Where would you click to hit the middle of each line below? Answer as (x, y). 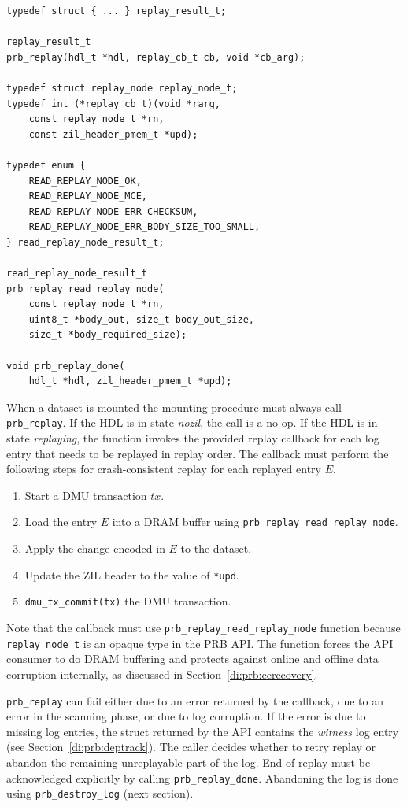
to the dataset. (216, 548)
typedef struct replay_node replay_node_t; (122, 88)
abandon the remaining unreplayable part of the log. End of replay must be (189, 762)
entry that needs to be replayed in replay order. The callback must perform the (198, 453)
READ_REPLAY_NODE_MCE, (88, 196)
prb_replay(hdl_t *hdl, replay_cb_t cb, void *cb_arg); (156, 57)
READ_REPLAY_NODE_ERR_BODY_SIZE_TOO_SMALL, (144, 227)
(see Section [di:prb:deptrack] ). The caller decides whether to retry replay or (191, 747)
